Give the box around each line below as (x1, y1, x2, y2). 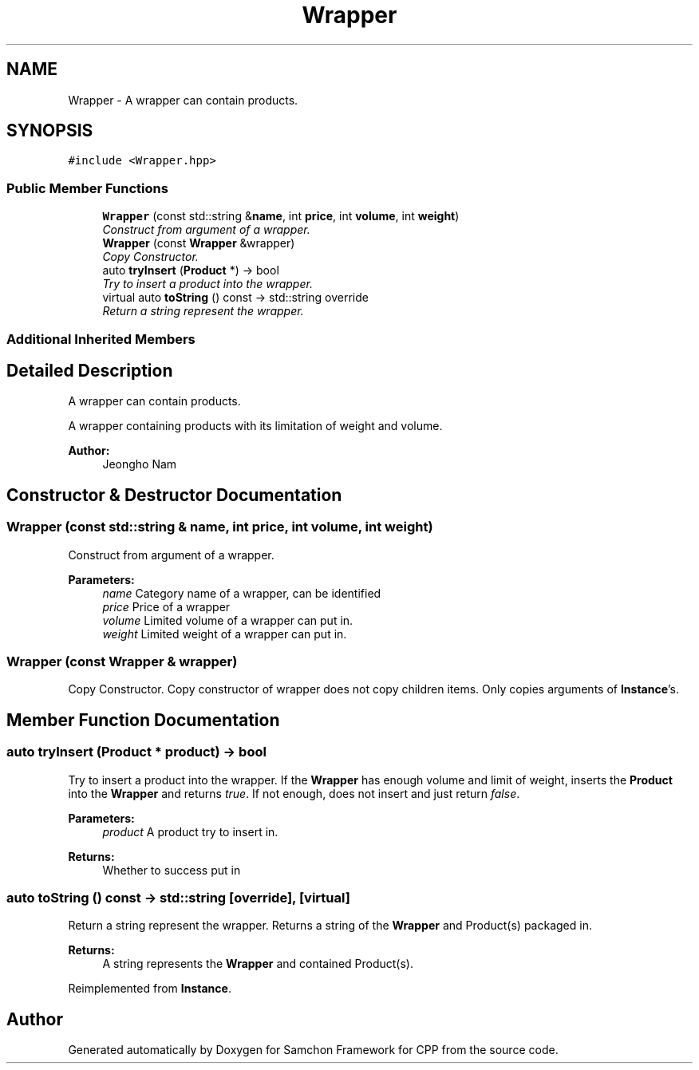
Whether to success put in (102, 863, 241, 877)
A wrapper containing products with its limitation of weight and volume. (68, 419, 443, 433)
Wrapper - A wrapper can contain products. (68, 93, 298, 107)
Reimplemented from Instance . (68, 981, 231, 996)
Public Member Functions (6, 180, 168, 196)
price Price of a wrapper (102, 599, 231, 614)
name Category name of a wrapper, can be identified (102, 586, 381, 600)
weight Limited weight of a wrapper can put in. (102, 626, 347, 641)
